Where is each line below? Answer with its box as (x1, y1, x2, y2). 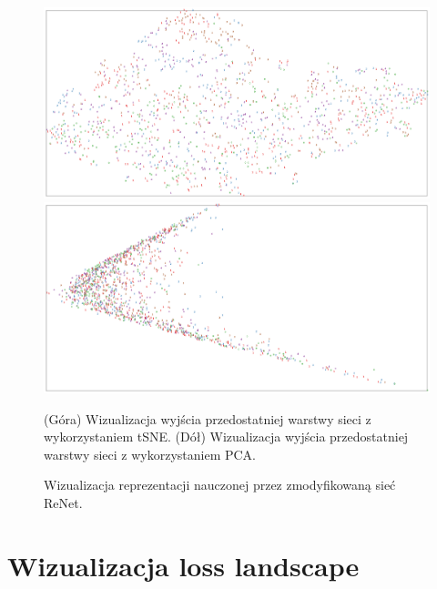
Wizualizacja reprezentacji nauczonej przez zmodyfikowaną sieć (44, 475, 396, 494)
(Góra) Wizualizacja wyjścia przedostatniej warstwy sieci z (44, 409, 371, 428)
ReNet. (44, 493, 83, 512)
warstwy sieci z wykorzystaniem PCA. (44, 444, 257, 463)
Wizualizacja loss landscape (7, 546, 360, 584)
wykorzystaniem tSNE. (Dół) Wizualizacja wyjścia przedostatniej (44, 427, 409, 446)
